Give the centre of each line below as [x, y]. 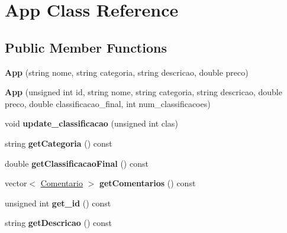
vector [16, 183]
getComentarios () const [147, 183]
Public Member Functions [86, 47]
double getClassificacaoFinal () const [77, 163]
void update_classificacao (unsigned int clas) [91, 123]
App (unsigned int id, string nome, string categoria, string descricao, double [143, 92]
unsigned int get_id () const [58, 203]
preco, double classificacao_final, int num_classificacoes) [108, 103]
